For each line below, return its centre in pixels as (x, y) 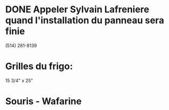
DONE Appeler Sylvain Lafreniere (77, 10)
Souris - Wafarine (44, 102)
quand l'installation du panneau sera (85, 20)
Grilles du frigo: (39, 67)
